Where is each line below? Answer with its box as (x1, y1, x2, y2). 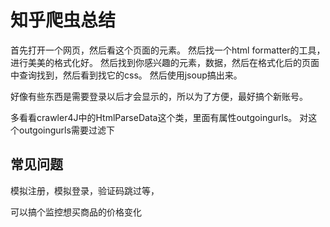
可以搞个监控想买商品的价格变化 (10, 206, 142, 218)
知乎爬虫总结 (10, 9, 117, 32)
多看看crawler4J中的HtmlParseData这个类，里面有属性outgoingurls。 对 (10, 111, 309, 123)
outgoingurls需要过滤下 (18, 124, 115, 136)
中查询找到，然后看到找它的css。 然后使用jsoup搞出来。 (10, 69, 243, 81)
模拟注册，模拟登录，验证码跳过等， (10, 184, 160, 196)
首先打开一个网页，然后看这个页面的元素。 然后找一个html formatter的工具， (10, 44, 326, 56)
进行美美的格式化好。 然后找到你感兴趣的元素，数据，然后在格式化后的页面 (10, 56, 320, 68)
